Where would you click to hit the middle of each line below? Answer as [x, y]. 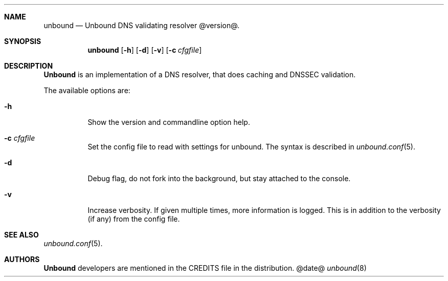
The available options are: [87, 90]
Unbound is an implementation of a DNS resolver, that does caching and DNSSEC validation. [200, 74]
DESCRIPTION [29, 66]
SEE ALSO [21, 235]
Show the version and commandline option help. [169, 122]
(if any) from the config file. [134, 219]
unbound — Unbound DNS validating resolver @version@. [142, 25]
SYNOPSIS [23, 41]
